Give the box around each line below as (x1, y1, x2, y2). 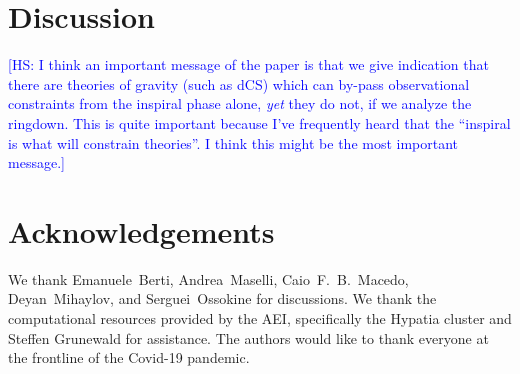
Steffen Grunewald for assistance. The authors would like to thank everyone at (8, 327, 489, 348)
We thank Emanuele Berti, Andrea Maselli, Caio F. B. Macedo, (8, 268, 409, 289)
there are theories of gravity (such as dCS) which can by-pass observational (8, 73, 470, 94)
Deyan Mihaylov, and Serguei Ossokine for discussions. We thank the (8, 288, 437, 309)
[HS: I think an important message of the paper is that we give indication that (8, 54, 489, 75)
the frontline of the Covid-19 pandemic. (8, 347, 250, 368)
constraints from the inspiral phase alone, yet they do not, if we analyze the (8, 93, 472, 114)
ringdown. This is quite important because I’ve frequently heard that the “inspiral (8, 112, 511, 133)
